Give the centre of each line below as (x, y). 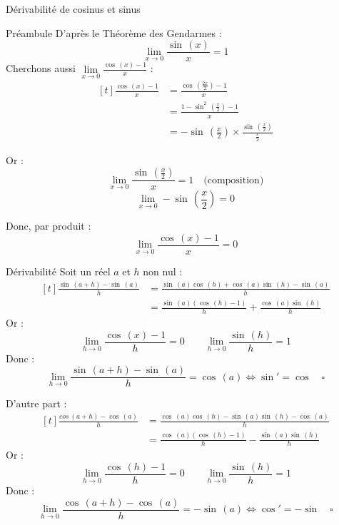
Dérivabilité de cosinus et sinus (73, 9)
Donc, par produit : (49, 226)
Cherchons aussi (41, 68)
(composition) (234, 180)
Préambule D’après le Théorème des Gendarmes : (114, 32)
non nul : (163, 271)
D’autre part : (36, 403)
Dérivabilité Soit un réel (58, 271)
